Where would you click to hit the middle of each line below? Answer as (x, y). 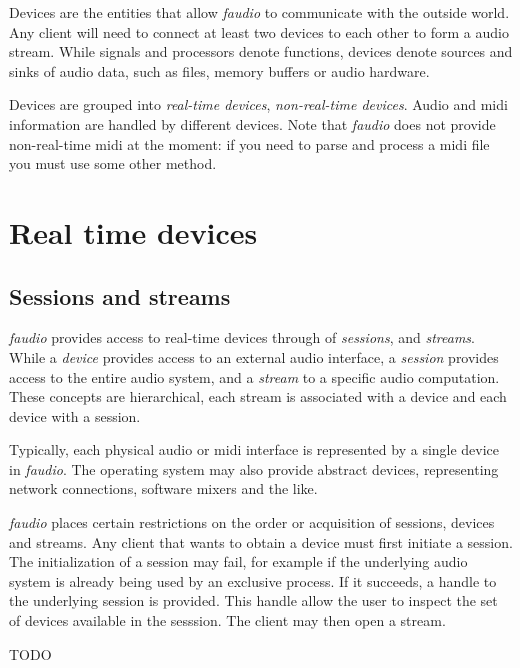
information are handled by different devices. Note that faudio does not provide (252, 123)
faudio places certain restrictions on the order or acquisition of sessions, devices (252, 522)
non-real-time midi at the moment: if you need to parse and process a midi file (249, 143)
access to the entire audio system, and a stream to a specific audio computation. (254, 376)
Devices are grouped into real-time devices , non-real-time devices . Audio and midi (258, 104)
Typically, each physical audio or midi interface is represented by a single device (254, 449)
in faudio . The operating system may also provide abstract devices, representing (254, 468)
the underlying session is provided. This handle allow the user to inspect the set (253, 600)
